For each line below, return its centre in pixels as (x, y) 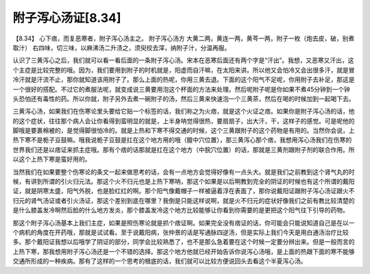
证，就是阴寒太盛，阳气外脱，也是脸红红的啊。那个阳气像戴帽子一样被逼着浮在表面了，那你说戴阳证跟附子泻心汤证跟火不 (184, 191)
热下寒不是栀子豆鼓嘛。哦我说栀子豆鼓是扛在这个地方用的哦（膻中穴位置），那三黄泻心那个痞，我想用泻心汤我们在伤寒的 (182, 140)
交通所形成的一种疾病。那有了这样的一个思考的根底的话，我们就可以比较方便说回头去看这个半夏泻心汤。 (160, 261)
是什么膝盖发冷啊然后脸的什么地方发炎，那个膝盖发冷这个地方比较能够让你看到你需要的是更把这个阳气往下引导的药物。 (181, 210)
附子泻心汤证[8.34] (67, 18)
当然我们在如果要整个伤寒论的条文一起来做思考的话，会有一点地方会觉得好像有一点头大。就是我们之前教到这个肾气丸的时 (184, 172)
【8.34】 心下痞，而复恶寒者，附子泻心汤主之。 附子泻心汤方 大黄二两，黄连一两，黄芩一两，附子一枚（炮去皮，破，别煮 (184, 38)
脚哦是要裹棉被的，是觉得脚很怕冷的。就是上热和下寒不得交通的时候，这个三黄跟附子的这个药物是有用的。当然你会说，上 (184, 131)
